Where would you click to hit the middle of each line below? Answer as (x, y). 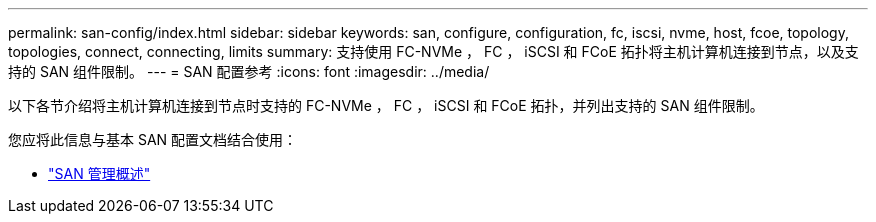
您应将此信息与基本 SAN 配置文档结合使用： (153, 139)
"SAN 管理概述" (99, 173)
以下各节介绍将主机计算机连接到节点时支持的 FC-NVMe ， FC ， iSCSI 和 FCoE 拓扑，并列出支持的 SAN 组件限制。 (386, 105)
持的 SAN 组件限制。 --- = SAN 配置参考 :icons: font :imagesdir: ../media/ (249, 71)
